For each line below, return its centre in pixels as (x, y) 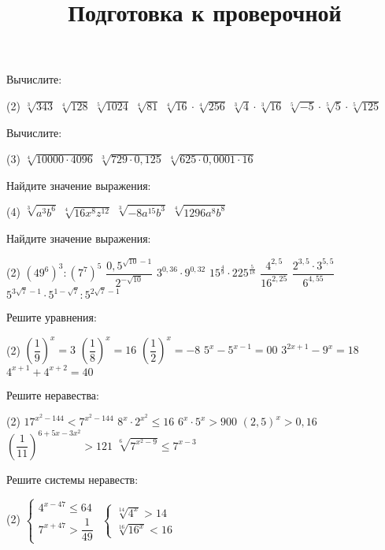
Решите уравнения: (52, 317)
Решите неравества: (53, 394)
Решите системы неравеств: (72, 479)
